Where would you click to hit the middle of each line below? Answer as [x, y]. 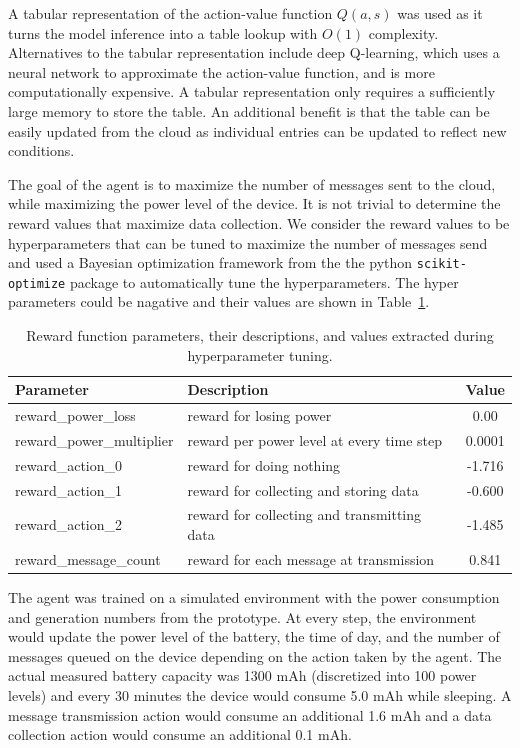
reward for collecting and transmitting [304, 514]
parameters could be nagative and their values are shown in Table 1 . [219, 301]
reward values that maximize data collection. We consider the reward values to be [259, 222]
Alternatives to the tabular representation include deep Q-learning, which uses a [254, 52]
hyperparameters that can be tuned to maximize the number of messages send [248, 242]
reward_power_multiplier [94, 439]
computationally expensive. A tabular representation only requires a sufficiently [252, 91]
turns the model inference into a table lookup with [163, 32]
